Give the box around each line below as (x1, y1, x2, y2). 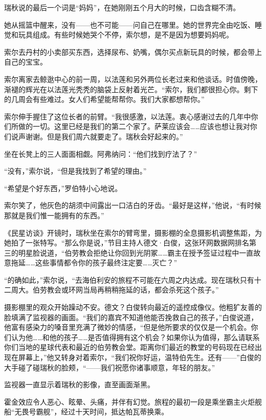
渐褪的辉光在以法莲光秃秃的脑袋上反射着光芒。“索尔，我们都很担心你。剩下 (4, 83, 258, 94)
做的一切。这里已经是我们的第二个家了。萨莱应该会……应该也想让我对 (18, 121, 250, 132)
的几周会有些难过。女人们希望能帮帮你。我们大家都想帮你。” (4, 94, 205, 104)
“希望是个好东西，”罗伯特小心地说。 (4, 182, 122, 193)
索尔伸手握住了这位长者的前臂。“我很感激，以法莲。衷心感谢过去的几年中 (4, 111, 251, 121)
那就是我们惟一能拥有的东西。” (4, 209, 104, 220)
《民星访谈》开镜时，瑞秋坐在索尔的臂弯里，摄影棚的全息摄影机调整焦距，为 (4, 227, 262, 238)
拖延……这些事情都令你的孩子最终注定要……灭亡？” (11, 257, 178, 268)
